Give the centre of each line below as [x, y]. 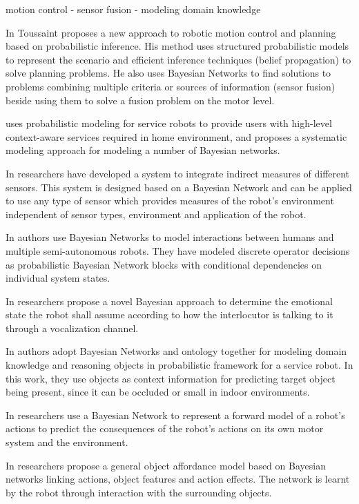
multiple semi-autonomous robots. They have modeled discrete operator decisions [178, 250]
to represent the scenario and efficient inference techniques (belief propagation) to [178, 59]
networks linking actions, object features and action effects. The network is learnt [178, 479]
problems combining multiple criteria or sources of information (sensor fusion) [171, 86]
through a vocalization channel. [72, 328]
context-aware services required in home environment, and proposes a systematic [176, 136]
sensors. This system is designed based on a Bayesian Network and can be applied [179, 187]
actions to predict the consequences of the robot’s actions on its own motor [165, 428]
